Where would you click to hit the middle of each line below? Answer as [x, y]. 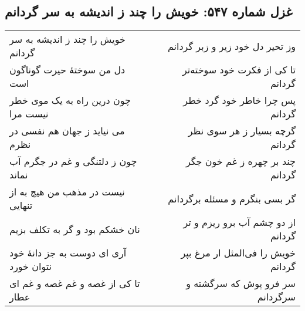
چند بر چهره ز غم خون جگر [240, 161]
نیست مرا [29, 114]
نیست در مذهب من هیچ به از [67, 192]
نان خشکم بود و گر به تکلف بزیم [75, 229]
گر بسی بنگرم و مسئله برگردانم [232, 198]
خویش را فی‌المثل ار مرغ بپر [238, 253]
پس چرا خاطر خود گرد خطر [239, 100]
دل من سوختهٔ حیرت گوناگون [67, 70]
